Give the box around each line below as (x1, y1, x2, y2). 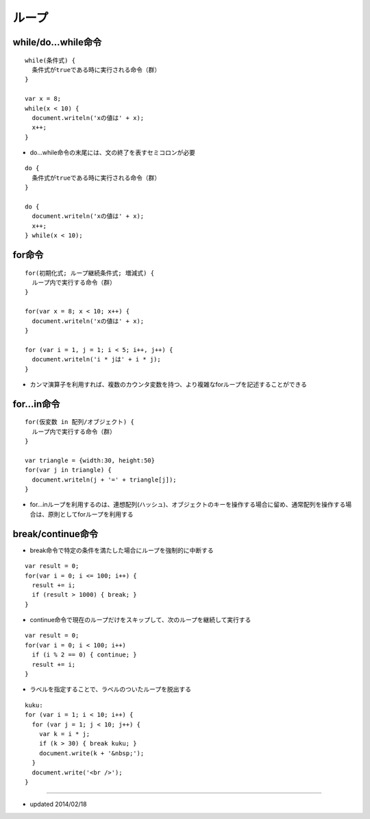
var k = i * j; (38, 730, 90, 737)
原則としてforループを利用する (47, 510, 134, 518)
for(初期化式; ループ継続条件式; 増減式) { (25, 269, 154, 277)
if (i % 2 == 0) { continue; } (32, 651, 137, 658)
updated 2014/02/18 (29, 800, 87, 809)
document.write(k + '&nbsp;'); (38, 749, 145, 757)
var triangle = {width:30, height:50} (25, 456, 156, 464)
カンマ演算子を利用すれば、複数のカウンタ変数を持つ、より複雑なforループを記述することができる (29, 380, 308, 388)
